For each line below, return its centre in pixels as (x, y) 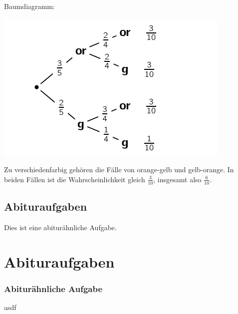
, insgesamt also (177, 179)
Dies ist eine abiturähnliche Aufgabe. (60, 227)
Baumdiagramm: (29, 6)
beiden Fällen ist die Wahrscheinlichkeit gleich (75, 179)
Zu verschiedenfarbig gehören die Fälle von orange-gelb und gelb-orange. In (119, 169)
